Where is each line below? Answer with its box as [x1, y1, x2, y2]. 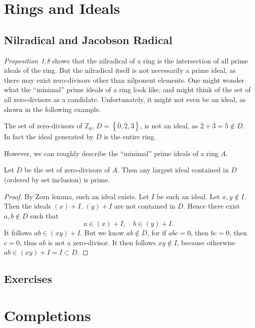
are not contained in [114, 201, 175, 211]
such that [30, 210, 59, 220]
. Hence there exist [183, 201, 240, 211]
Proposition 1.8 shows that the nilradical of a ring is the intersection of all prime [4, 55, 249, 65]
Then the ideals [4, 201, 51, 211]
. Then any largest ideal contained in [117, 164, 229, 175]
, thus [19, 237, 37, 247]
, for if [147, 227, 167, 238]
